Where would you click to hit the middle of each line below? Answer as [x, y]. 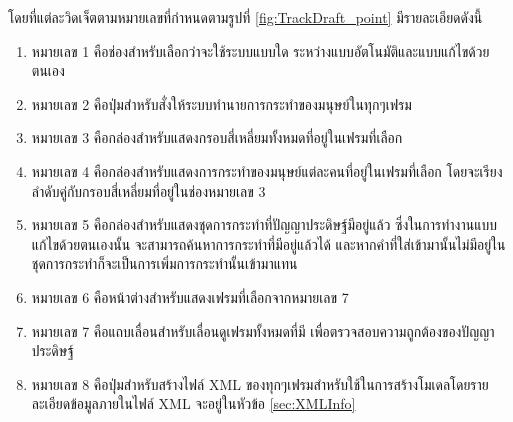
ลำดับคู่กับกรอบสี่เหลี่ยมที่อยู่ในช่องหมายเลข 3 [148, 190]
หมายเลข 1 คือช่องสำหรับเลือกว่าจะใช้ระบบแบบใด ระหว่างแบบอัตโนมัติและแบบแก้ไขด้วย [260, 50]
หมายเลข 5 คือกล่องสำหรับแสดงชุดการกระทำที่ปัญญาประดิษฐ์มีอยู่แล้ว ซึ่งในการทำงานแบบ [264, 224]
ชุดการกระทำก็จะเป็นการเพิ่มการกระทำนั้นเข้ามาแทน [164, 263]
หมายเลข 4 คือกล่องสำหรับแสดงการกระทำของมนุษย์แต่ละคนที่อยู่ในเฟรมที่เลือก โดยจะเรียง [267, 170]
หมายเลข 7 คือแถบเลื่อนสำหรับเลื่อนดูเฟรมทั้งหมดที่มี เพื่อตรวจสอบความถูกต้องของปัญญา [263, 330]
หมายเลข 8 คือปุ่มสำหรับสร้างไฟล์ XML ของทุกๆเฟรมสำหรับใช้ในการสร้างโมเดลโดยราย [260, 383]
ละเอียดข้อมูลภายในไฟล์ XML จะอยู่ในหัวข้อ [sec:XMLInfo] [193, 403]
